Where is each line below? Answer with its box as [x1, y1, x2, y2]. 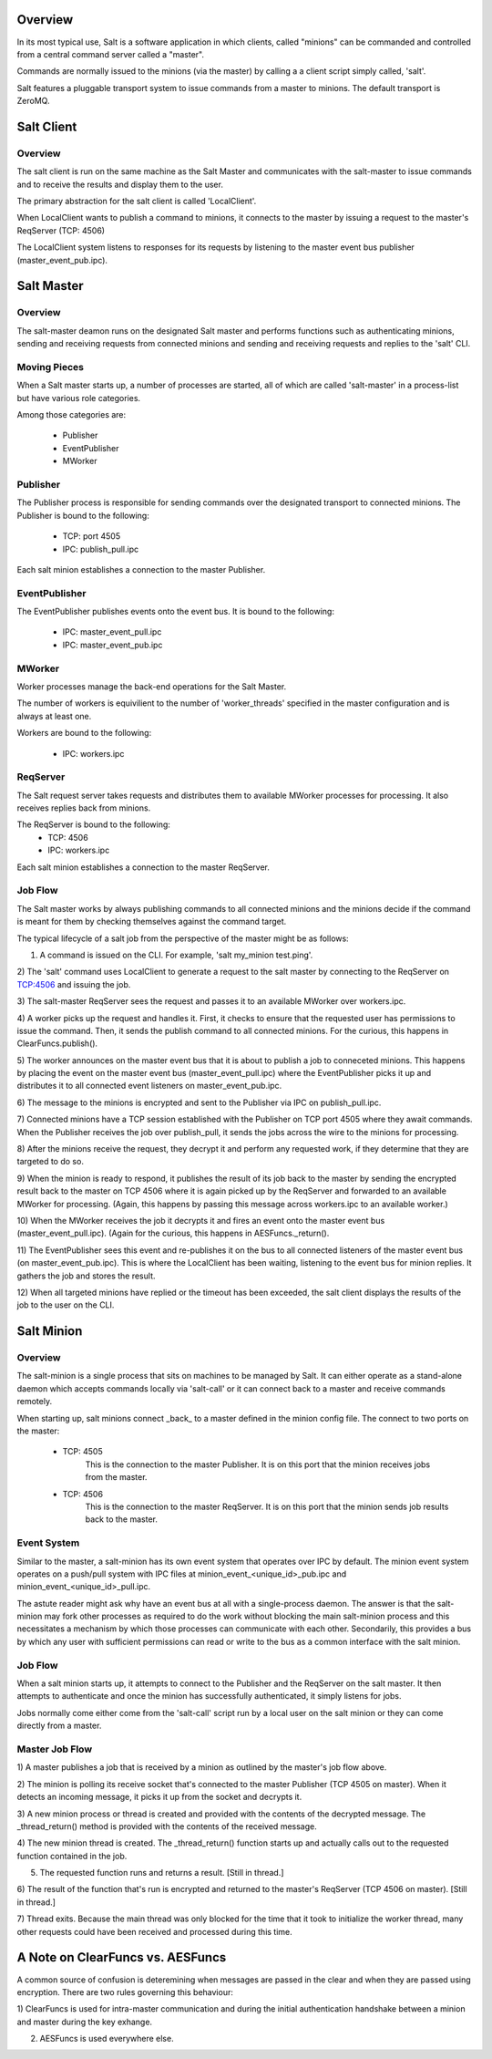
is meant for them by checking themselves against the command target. [16, 916, 287, 927]
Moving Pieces [16, 360, 84, 373]
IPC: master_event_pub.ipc [62, 639, 163, 650]
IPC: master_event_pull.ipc [62, 626, 162, 637]
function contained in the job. [16, 1850, 128, 1861]
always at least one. [16, 710, 92, 721]
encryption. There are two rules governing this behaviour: [16, 1986, 234, 1997]
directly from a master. [16, 1720, 102, 1732]
